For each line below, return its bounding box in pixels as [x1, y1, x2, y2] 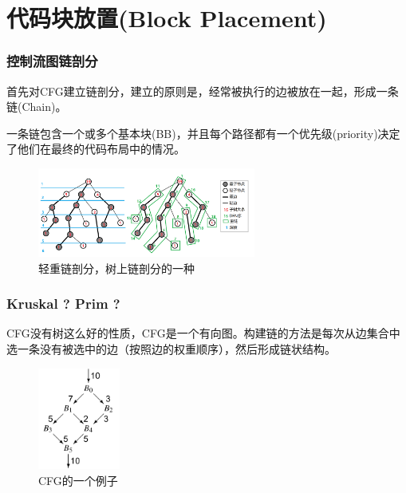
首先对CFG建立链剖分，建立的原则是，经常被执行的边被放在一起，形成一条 [6, 82, 399, 99]
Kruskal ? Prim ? [6, 294, 120, 314]
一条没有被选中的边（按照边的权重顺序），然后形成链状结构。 [17, 341, 336, 357]
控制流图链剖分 [6, 51, 98, 71]
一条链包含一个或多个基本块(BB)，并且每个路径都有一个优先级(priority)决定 [6, 124, 400, 141]
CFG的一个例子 [38, 471, 118, 488]
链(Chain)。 [6, 98, 67, 115]
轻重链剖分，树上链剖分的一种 [38, 259, 195, 276]
